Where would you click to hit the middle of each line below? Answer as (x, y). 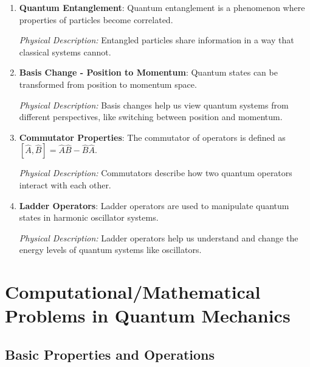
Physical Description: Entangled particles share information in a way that (157, 40)
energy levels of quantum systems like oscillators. (110, 250)
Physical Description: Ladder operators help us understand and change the (159, 237)
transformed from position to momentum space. (108, 84)
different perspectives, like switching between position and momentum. (151, 117)
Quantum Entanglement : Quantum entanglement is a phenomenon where (162, 7)
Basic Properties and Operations (110, 354)
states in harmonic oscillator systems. (89, 217)
